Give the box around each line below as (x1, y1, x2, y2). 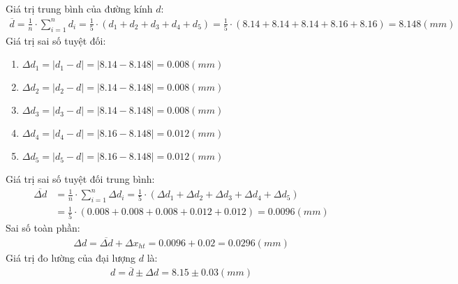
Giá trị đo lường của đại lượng (6, 250, 136, 264)
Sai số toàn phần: (6, 220, 80, 234)
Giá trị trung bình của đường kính (6, 1, 153, 15)
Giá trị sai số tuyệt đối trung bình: (6, 172, 155, 186)
